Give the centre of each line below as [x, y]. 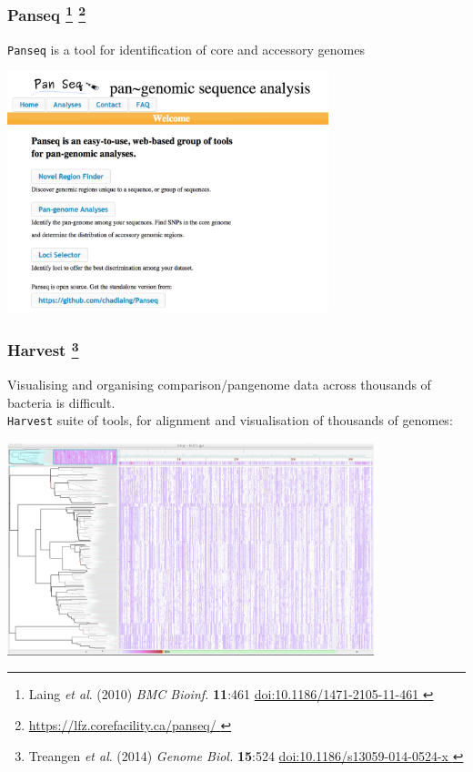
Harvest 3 [43, 349]
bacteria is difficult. [61, 402]
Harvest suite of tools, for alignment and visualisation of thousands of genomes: [230, 420]
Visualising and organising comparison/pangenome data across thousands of [219, 385]
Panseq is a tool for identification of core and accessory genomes [186, 49]
